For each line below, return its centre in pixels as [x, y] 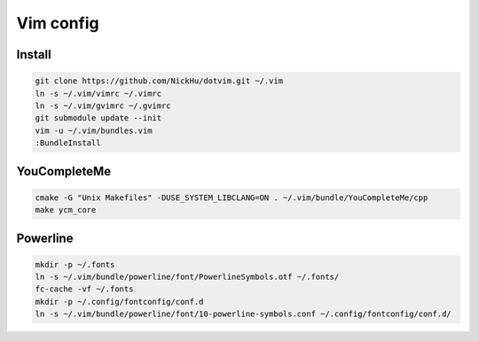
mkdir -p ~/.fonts [75, 264]
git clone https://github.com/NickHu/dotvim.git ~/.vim [159, 81]
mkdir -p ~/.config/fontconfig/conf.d [119, 302]
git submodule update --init [98, 118]
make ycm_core [66, 210]
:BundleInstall [68, 143]
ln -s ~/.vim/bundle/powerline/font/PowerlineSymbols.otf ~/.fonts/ [187, 277]
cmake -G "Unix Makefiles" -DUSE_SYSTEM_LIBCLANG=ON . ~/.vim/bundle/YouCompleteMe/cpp [232, 198]
